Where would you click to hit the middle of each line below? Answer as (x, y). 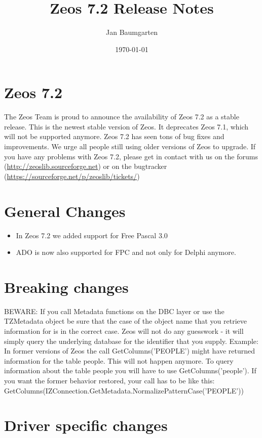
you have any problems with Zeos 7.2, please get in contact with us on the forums (131, 156)
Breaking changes (66, 287)
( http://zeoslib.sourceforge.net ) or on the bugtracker (86, 166)
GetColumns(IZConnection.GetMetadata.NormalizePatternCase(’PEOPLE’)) (124, 390)
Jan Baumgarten (132, 32)
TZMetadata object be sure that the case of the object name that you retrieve (125, 321)
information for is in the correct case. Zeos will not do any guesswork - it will (124, 331)
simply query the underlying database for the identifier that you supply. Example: (131, 341)
